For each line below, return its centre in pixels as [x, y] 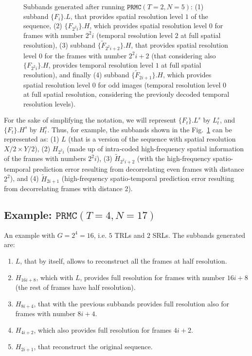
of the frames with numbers [45, 158]
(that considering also [184, 55]
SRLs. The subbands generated [199, 235]
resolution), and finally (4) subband [76, 75]
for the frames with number [86, 55]
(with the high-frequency [174, 158]
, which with [55, 277]
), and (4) [24, 178]
